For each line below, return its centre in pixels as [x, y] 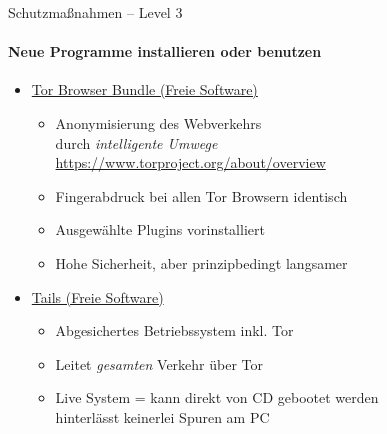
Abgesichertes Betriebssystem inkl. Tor [174, 330]
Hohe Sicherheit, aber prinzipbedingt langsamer [201, 262]
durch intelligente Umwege [136, 142]
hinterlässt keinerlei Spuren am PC [162, 416]
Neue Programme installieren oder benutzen [165, 51]
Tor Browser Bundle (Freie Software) [144, 89]
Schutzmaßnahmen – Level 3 [95, 12]
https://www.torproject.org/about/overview [190, 162]
